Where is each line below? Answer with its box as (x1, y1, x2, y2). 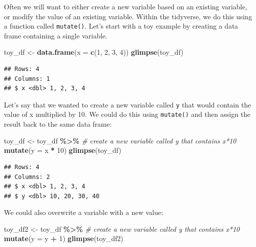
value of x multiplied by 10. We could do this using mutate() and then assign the (4, 109, 251, 119)
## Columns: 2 (4, 173, 50, 180)
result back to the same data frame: (4, 119, 112, 129)
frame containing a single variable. (4, 30, 108, 40)
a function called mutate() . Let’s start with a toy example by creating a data (4, 21, 238, 31)
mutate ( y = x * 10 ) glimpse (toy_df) (4, 145, 121, 155)
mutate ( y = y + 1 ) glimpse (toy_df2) (4, 233, 124, 244)
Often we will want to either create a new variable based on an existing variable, (4, 1, 247, 11)
